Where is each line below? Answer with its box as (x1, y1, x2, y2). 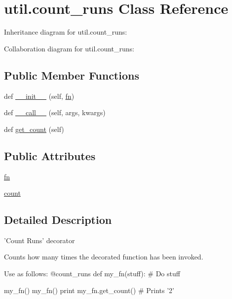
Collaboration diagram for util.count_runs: (4, 43, 134, 53)
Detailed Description (4, 212, 112, 227)
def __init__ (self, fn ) (4, 90, 75, 101)
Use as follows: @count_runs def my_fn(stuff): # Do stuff (4, 268, 180, 279)
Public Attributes (4, 148, 96, 163)
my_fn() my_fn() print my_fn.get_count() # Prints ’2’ (4, 285, 174, 295)
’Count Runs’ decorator (4, 235, 75, 245)
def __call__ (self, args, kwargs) (4, 107, 106, 118)
